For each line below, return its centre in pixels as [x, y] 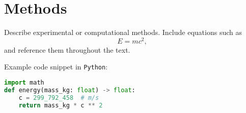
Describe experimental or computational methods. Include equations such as [123, 32]
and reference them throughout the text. [67, 49]
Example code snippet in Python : [56, 67]
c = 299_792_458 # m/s [59, 98]
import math [24, 83]
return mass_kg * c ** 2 [61, 105]
